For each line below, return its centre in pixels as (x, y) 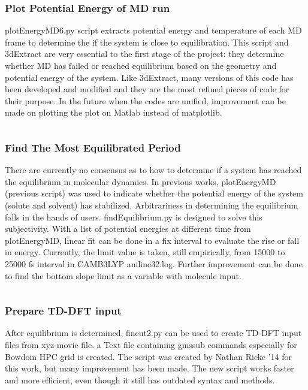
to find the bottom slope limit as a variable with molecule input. (123, 275)
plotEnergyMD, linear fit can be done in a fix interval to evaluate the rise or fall (152, 240)
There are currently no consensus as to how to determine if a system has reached (153, 170)
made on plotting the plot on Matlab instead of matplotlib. (114, 112)
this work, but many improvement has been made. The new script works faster (150, 368)
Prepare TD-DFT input (63, 311)
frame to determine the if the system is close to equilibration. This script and (147, 42)
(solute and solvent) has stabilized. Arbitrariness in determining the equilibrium (152, 205)
